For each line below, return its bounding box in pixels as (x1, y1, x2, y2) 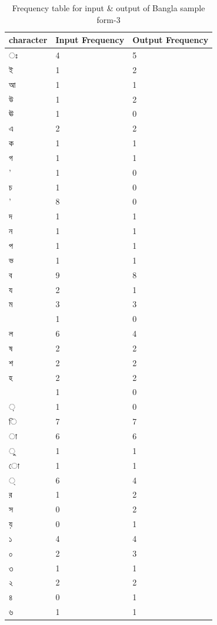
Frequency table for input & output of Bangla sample (12, 2, 205, 14)
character (9, 34, 48, 46)
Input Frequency (55, 34, 125, 46)
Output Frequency (132, 34, 209, 46)
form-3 (96, 13, 121, 25)
